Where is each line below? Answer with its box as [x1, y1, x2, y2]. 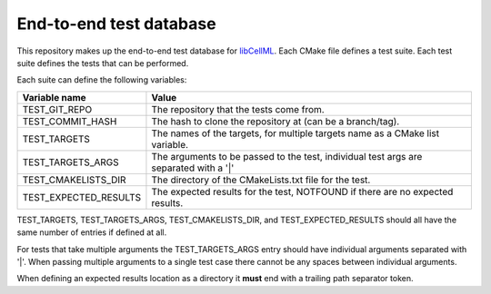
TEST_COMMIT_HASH [22, 114, 117, 127]
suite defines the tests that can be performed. [16, 57, 189, 68]
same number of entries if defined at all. [16, 227, 167, 238]
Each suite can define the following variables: [16, 74, 187, 85]
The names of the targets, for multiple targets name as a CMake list [151, 127, 440, 140]
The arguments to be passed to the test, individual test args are [151, 150, 423, 162]
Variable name [22, 91, 86, 103]
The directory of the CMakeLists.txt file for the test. [151, 173, 371, 186]
